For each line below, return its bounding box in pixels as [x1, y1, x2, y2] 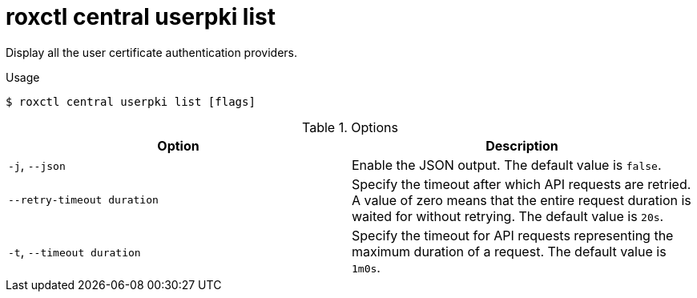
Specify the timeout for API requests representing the [352, 227, 674, 244]
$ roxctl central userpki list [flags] [6, 95, 256, 108]
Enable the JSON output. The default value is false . [352, 156, 662, 173]
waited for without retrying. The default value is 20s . [352, 207, 664, 224]
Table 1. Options [302, 119, 398, 135]
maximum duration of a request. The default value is [352, 243, 667, 260]
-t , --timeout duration [8, 243, 141, 260]
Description [485, 137, 558, 154]
